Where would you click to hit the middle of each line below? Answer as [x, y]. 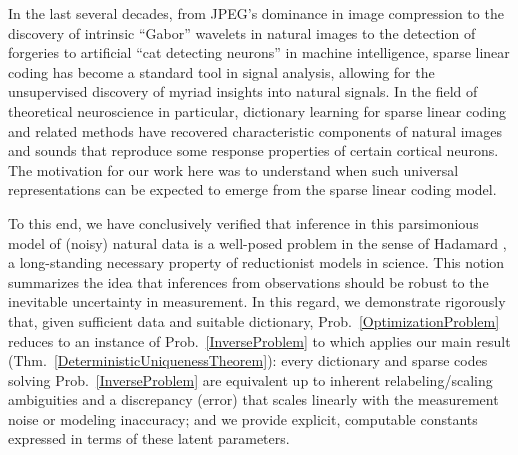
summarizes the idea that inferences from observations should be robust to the [248, 281]
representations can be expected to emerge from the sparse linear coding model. [252, 189]
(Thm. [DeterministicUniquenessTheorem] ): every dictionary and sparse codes [248, 360]
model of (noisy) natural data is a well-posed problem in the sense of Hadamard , [257, 242]
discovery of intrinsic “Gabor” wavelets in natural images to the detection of [242, 32]
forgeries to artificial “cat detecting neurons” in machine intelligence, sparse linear [259, 52]
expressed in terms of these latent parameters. [149, 438]
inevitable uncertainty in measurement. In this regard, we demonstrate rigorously [257, 301]
